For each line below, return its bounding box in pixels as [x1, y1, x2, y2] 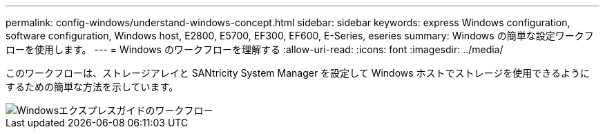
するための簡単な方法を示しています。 [6, 81, 179, 93]
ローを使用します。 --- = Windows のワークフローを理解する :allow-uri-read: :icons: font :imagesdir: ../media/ [6, 44, 503, 55]
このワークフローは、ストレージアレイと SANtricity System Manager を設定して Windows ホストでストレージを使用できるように [6, 67, 590, 79]
